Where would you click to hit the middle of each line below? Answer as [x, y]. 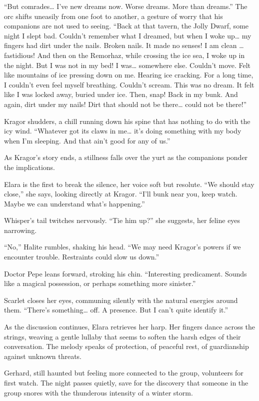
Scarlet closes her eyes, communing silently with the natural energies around [121, 300]
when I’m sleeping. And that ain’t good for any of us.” [87, 140]
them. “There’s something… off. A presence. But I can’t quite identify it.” [116, 310]
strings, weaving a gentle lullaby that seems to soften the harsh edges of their [122, 336]
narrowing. [20, 230]
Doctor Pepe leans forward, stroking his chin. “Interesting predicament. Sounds [125, 273]
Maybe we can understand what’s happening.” [74, 203]
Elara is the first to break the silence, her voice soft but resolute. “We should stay [129, 184]
